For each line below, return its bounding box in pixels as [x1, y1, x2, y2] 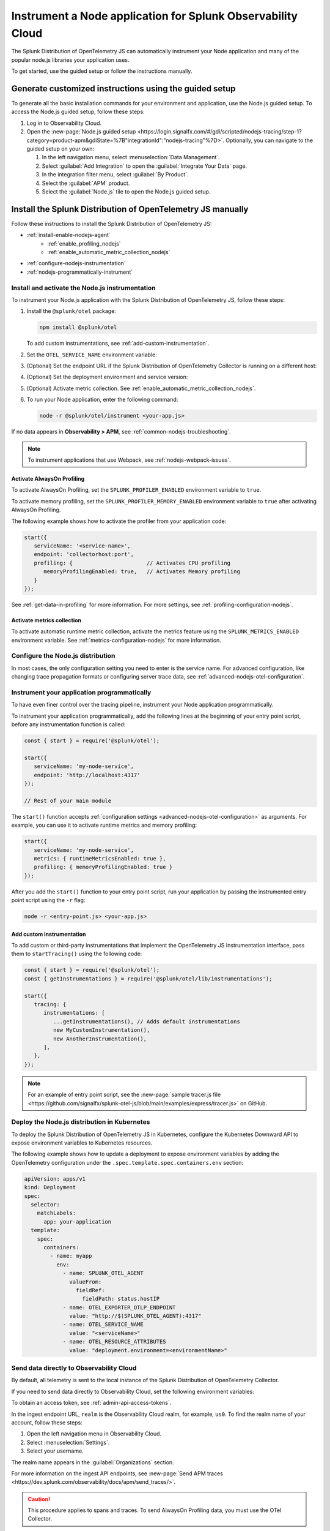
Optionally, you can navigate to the [225, 137, 313, 144]
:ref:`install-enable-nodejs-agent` [26, 231, 111, 239]
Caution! [28, 1495, 51, 1503]
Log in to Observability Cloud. [26, 119, 102, 127]
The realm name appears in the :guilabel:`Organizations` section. [11, 1458, 174, 1466]
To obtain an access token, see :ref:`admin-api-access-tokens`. [11, 1399, 172, 1407]
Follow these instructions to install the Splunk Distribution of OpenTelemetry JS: [11, 220, 212, 227]
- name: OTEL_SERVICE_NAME [62, 1321, 144, 1328]
